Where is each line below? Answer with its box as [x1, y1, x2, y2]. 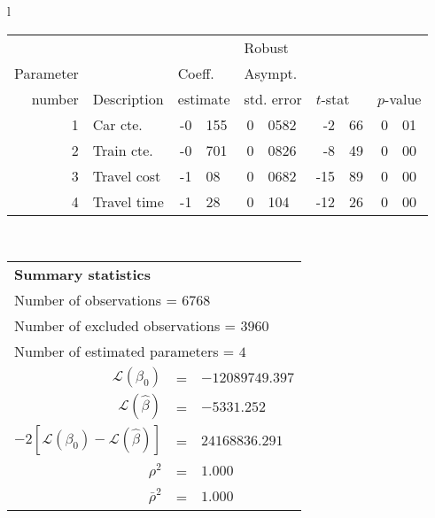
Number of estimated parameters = [14, 341, 235, 362]
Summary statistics [14, 264, 151, 285]
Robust [244, 36, 289, 58]
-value [385, 88, 422, 109]
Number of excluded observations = [14, 315, 237, 336]
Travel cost [92, 165, 161, 186]
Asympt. [244, 62, 298, 83]
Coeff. [177, 62, 214, 83]
